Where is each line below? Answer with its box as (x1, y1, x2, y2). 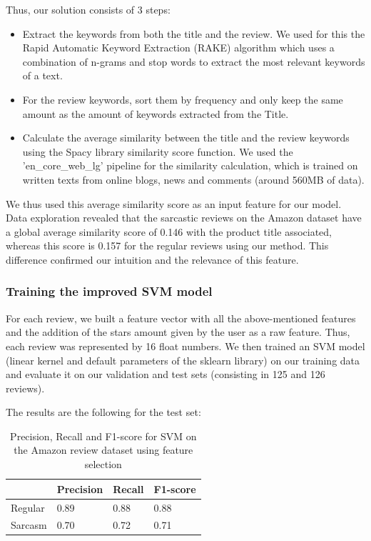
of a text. (22, 68, 63, 83)
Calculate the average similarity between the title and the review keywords (22, 130, 350, 145)
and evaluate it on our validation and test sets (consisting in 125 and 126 (6, 367, 325, 382)
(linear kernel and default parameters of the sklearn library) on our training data (6, 352, 360, 367)
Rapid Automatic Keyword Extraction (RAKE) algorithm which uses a (22, 40, 335, 55)
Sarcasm (11, 517, 47, 532)
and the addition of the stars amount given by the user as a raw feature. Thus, (6, 324, 350, 339)
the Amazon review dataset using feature (14, 442, 193, 457)
